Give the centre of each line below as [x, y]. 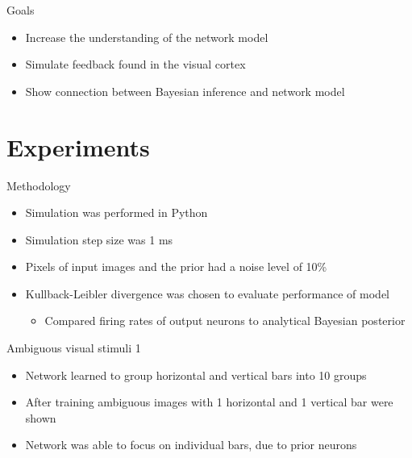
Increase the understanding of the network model [147, 37]
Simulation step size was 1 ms [99, 239]
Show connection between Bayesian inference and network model [185, 91]
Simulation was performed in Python [117, 212]
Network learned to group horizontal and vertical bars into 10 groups [196, 375]
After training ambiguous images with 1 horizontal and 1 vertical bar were [209, 402]
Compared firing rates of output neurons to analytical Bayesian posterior [225, 321]
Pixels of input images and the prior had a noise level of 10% [176, 266]
